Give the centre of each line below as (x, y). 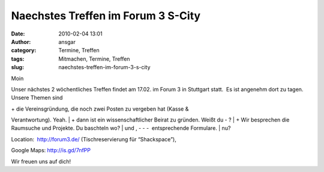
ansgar (67, 41)
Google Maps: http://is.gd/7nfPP (51, 150)
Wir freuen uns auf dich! (41, 161)
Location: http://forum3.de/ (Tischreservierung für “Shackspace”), (94, 139)
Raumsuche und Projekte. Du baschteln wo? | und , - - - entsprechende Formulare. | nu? (121, 128)
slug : (17, 67)
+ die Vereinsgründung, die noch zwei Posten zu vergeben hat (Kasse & (100, 109)
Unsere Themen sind (37, 98)
